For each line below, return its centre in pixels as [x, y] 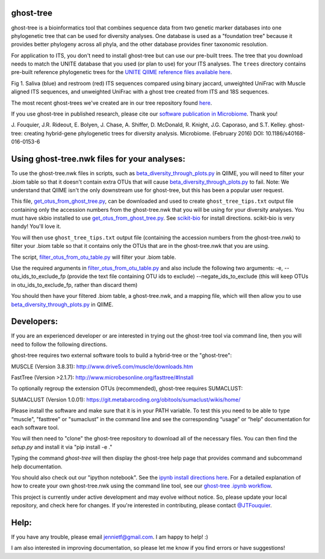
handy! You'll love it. [36, 226]
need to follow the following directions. [59, 344]
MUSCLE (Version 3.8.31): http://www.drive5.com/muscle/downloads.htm [102, 366]
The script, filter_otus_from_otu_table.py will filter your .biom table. [94, 257]
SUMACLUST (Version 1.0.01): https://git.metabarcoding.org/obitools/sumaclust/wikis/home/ [126, 400]
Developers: [35, 322]
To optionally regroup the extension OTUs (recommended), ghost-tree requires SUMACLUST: [127, 389]
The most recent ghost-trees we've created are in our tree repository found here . [112, 103]
